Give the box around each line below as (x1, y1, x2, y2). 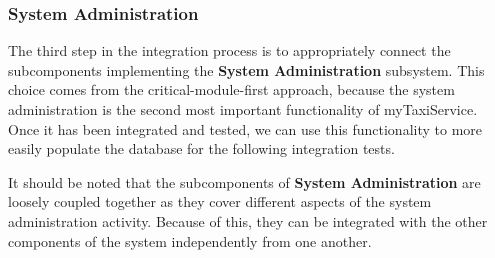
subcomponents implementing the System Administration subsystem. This (8, 59, 485, 80)
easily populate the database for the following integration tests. (8, 138, 395, 159)
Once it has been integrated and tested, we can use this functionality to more (8, 118, 483, 139)
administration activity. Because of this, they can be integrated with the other (8, 210, 488, 231)
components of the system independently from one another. (8, 230, 372, 251)
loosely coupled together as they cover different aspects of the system (8, 191, 432, 212)
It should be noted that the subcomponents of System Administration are (8, 171, 481, 192)
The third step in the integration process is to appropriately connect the (8, 40, 451, 61)
